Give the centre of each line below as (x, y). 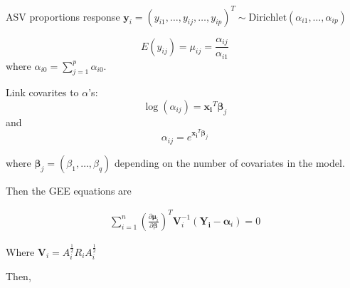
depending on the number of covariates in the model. (230, 162)
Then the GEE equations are (69, 190)
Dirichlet (268, 17)
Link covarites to (42, 92)
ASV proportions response (63, 16)
